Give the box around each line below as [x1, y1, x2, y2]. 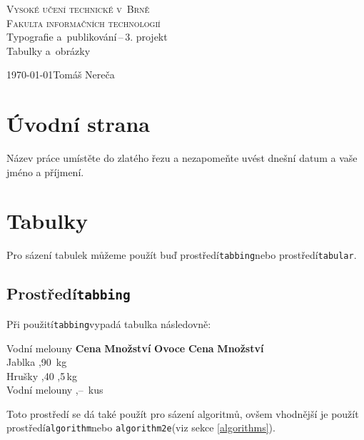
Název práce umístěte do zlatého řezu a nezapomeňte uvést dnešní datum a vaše [6, 150, 358, 165]
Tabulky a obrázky [6, 43, 91, 58]
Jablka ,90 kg [6, 354, 67, 369]
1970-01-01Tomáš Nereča [6, 67, 115, 82]
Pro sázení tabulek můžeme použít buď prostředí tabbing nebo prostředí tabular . [6, 247, 357, 262]
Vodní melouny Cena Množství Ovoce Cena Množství [6, 340, 264, 355]
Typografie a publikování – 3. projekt [6, 29, 168, 44]
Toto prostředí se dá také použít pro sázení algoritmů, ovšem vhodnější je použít [6, 406, 359, 421]
